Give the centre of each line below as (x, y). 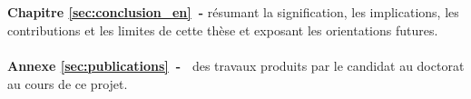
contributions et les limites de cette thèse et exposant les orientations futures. (223, 30)
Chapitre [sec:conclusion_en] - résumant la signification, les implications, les (233, 12)
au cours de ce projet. (68, 83)
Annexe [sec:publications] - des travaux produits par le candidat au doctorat (236, 65)
